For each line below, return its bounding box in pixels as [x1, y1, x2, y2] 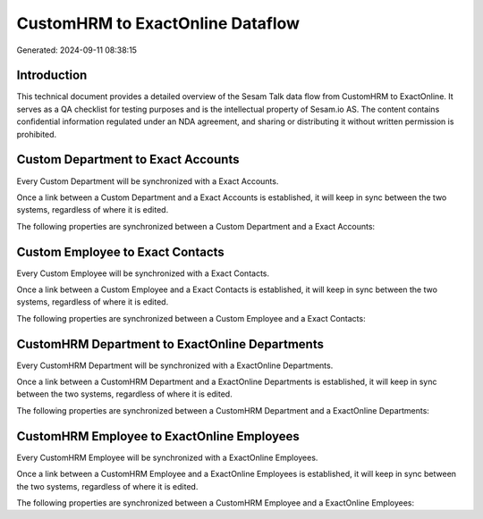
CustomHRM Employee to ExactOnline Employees [16, 429, 300, 444]
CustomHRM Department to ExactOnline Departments [16, 336, 324, 352]
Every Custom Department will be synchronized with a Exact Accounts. [16, 175, 279, 187]
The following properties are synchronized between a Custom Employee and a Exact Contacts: [16, 313, 366, 323]
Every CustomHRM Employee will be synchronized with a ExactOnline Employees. [16, 452, 318, 463]
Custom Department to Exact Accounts [16, 152, 240, 167]
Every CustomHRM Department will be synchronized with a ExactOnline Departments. [16, 360, 334, 371]
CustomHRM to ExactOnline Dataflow [16, 13, 300, 33]
